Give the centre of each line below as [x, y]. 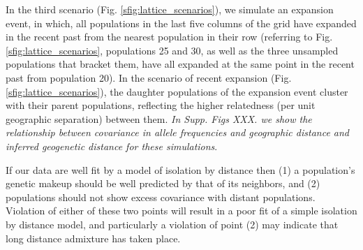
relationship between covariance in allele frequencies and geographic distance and [178, 132]
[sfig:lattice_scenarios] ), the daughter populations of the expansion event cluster [177, 91]
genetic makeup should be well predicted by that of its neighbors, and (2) [163, 183]
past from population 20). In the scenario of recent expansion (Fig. [149, 77]
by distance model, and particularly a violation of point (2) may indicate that [172, 224]
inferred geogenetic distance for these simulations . [112, 146]
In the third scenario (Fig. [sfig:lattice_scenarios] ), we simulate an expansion [170, 9]
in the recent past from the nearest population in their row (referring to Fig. [169, 37]
